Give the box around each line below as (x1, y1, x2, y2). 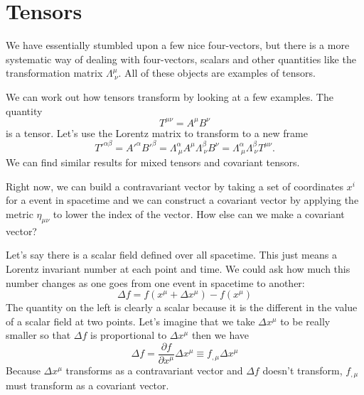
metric (6, 206, 33, 221)
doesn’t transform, (262, 362, 343, 377)
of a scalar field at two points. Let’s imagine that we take (6, 313, 255, 328)
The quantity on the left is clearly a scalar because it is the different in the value (6, 300, 358, 315)
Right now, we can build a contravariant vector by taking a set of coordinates (6, 178, 343, 193)
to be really (280, 313, 331, 328)
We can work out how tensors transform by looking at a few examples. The (6, 89, 333, 104)
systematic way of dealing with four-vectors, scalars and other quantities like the (6, 51, 356, 66)
